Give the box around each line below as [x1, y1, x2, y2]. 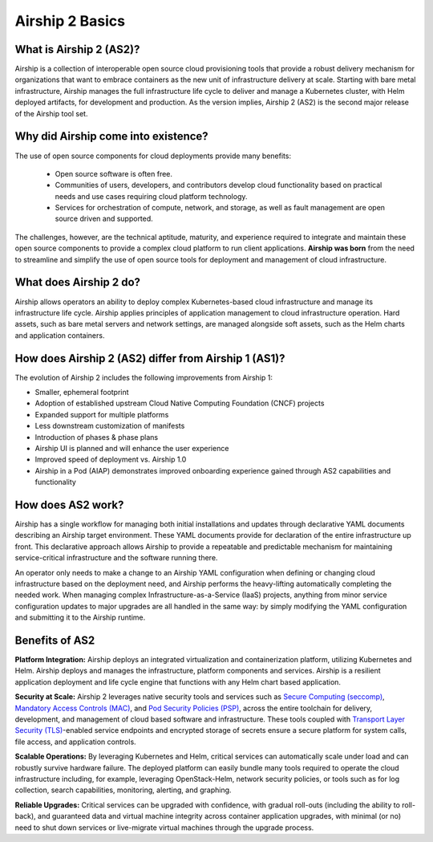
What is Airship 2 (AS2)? [14, 43, 140, 56]
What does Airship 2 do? [14, 275, 140, 289]
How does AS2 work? [14, 498, 124, 511]
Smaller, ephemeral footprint [34, 388, 129, 397]
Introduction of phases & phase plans [34, 432, 159, 441]
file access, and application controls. [14, 737, 136, 746]
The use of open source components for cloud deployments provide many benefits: [14, 151, 292, 161]
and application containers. [14, 330, 105, 340]
